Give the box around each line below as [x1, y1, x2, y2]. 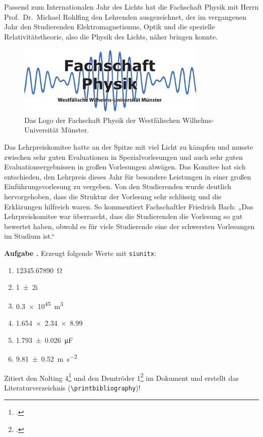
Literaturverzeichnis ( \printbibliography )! [4, 382, 141, 392]
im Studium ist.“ [4, 231, 55, 241]
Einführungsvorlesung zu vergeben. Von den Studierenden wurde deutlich [4, 181, 232, 192]
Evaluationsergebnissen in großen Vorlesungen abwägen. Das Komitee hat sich [4, 161, 246, 172]
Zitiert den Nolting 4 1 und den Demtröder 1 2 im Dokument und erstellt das [4, 371, 239, 383]
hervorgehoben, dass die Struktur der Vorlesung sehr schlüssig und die [4, 191, 222, 202]
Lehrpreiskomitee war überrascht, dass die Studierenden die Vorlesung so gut [4, 211, 243, 222]
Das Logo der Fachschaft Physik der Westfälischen [24, 114, 181, 125]
